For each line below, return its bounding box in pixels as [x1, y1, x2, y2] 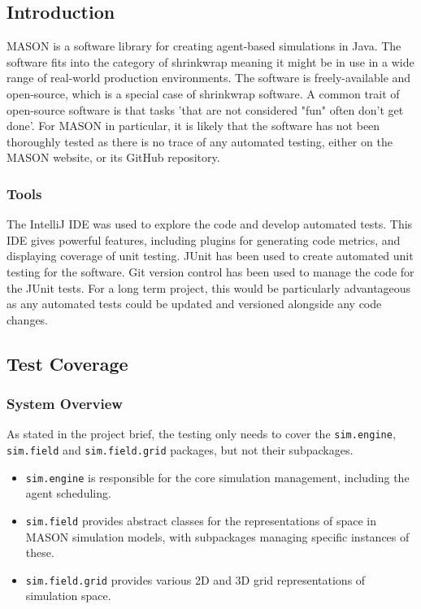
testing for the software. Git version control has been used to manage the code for [7, 263, 414, 280]
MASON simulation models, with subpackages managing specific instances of [25, 528, 410, 545]
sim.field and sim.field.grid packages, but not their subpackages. [7, 441, 354, 458]
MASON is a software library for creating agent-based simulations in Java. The [7, 37, 401, 54]
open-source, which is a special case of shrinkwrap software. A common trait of [7, 85, 400, 102]
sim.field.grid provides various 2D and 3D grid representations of [25, 571, 366, 588]
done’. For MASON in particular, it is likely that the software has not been [7, 117, 380, 134]
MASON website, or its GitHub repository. [7, 149, 220, 166]
